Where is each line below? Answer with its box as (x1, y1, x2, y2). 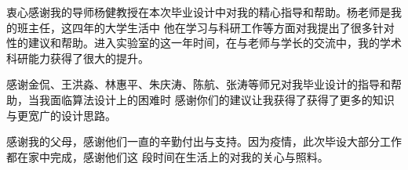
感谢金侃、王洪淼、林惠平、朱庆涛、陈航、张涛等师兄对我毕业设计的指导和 (6, 76, 391, 92)
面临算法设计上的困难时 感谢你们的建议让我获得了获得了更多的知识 (49, 91, 395, 107)
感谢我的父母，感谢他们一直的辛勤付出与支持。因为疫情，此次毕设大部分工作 (6, 133, 402, 150)
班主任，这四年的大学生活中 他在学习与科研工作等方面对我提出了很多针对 (16, 19, 395, 35)
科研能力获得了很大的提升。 (6, 49, 149, 66)
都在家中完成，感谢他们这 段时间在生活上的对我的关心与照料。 (6, 148, 329, 165)
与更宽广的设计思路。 (6, 107, 116, 123)
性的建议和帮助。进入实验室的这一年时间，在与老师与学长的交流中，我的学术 (6, 34, 402, 51)
